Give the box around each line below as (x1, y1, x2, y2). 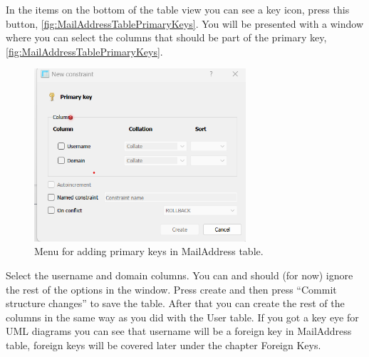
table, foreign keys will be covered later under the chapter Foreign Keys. (6, 337, 321, 352)
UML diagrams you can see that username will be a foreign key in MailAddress (6, 324, 352, 338)
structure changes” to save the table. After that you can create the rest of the (6, 296, 345, 311)
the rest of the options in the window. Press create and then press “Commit (6, 281, 337, 296)
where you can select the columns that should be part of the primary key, (6, 30, 327, 45)
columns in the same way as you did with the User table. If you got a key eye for (6, 309, 359, 324)
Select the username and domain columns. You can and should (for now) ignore (6, 267, 353, 282)
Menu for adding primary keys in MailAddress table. (34, 244, 264, 259)
